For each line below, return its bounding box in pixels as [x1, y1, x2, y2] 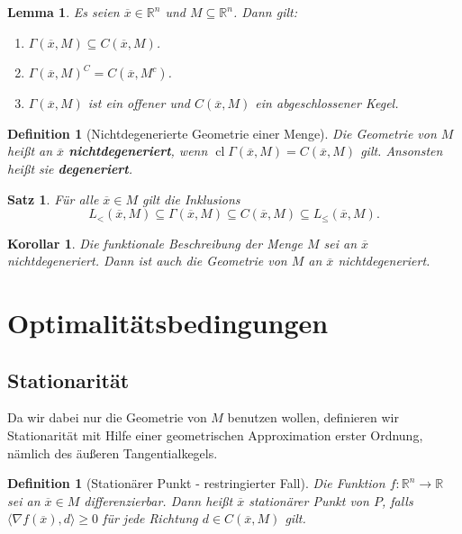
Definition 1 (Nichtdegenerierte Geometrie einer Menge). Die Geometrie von [7, 123, 437, 142]
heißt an [7, 141, 53, 160]
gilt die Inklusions [142, 189, 240, 208]
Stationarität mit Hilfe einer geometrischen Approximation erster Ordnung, [7, 425, 423, 444]
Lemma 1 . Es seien [7, 3, 120, 21]
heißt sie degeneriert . [7, 158, 133, 177]
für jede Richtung [103, 509, 198, 528]
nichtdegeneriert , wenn [68, 141, 208, 160]
